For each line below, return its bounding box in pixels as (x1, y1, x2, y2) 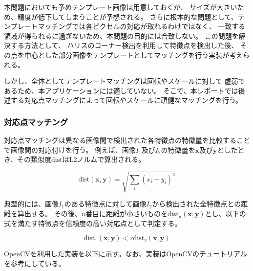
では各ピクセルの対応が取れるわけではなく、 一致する (72, 21, 246, 31)
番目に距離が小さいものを (85, 208, 168, 219)
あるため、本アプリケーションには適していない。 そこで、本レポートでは (4, 85, 238, 95)
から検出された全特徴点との (152, 199, 241, 209)
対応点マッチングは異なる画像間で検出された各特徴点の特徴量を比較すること (4, 135, 250, 145)
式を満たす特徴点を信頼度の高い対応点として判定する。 (4, 218, 182, 228)
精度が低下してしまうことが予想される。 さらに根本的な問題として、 (17, 11, 238, 22)
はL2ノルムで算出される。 (62, 154, 146, 164)
